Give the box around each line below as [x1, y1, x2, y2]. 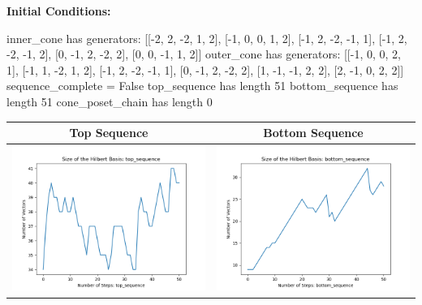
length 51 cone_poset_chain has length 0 [6, 92, 213, 110]
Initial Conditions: [6, 2, 111, 19]
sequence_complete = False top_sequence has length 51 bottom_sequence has [6, 77, 398, 94]
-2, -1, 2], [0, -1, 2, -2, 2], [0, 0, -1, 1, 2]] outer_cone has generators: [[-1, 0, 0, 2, [6, 45, 401, 62]
